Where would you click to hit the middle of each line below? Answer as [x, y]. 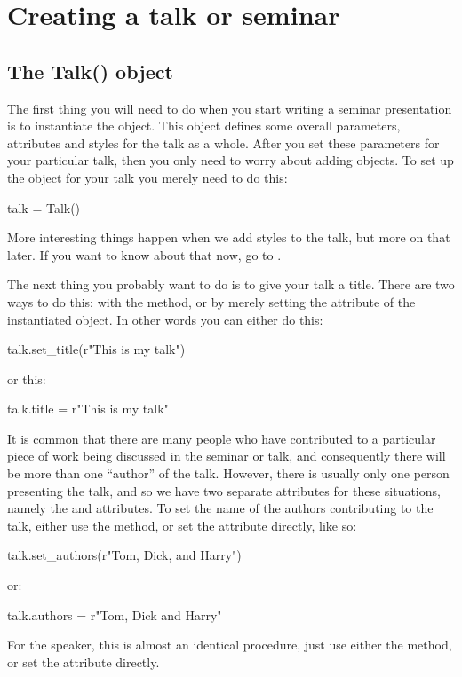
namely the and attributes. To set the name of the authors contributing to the [220, 508]
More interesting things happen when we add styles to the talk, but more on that [229, 237]
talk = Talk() [44, 207]
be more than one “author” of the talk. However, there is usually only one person [228, 473]
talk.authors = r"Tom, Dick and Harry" [115, 614]
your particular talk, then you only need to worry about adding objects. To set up [231, 160]
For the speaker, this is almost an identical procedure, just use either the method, [230, 645]
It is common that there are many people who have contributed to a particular [222, 438]
